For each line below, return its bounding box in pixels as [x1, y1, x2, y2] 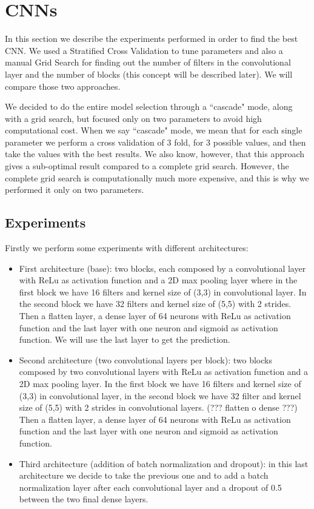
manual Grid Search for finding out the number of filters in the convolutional [5, 56, 291, 69]
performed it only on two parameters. [5, 183, 144, 196]
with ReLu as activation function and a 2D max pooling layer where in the [19, 274, 298, 286]
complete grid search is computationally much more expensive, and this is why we [5, 171, 309, 184]
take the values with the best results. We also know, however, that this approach [5, 147, 305, 160]
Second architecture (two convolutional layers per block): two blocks [19, 353, 272, 366]
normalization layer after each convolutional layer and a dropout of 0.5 [19, 480, 282, 493]
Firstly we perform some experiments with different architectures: [5, 241, 249, 254]
